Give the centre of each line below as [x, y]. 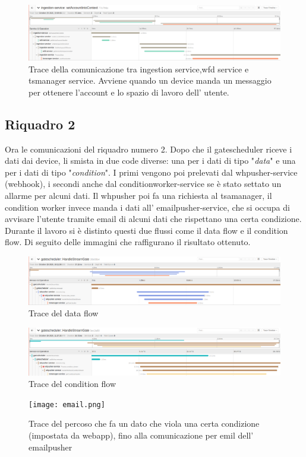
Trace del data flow [64, 313]
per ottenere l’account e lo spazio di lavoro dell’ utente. [129, 92]
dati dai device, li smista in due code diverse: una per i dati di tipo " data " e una [150, 161]
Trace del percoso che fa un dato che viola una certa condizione [144, 423]
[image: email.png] [67, 404]
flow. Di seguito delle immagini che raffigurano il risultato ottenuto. [128, 242]
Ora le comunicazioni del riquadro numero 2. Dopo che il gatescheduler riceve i [149, 149]
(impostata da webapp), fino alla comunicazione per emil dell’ [141, 435]
